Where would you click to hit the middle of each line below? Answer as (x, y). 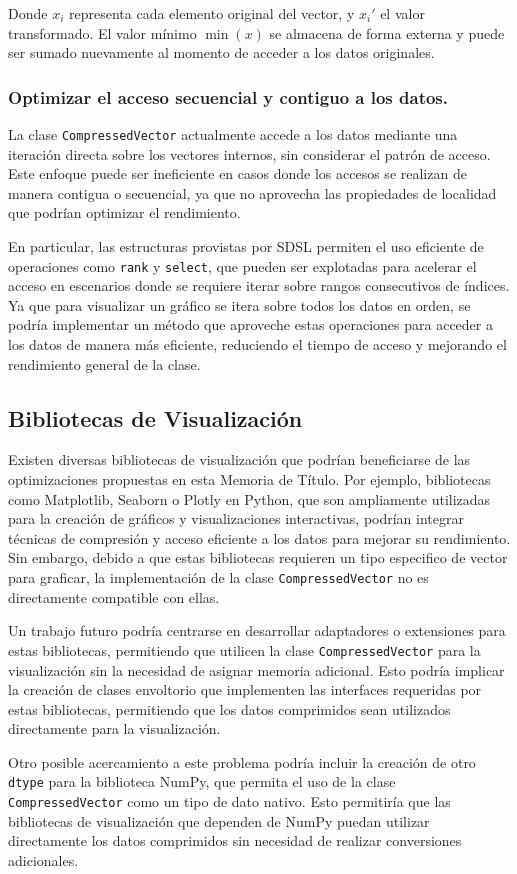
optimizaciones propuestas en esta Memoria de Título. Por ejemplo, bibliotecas (249, 479)
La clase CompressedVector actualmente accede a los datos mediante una (233, 134)
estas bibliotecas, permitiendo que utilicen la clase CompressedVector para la (244, 649)
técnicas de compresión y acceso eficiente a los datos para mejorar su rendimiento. (259, 537)
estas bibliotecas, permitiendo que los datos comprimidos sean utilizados (229, 708)
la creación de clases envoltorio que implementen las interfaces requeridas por (245, 689)
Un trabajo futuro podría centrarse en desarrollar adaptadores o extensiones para (257, 630)
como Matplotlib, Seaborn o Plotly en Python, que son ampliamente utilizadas (249, 498)
